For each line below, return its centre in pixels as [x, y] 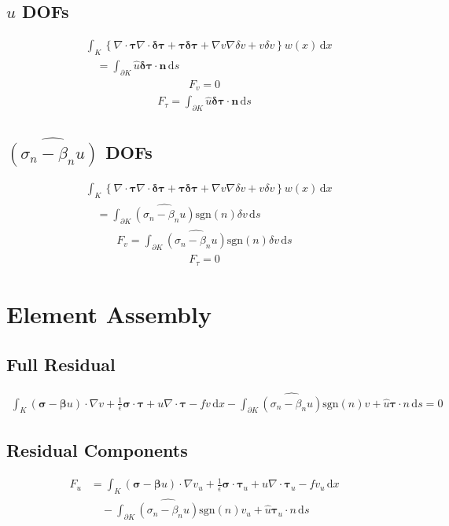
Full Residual [61, 364]
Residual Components [97, 449]
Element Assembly [109, 313]
